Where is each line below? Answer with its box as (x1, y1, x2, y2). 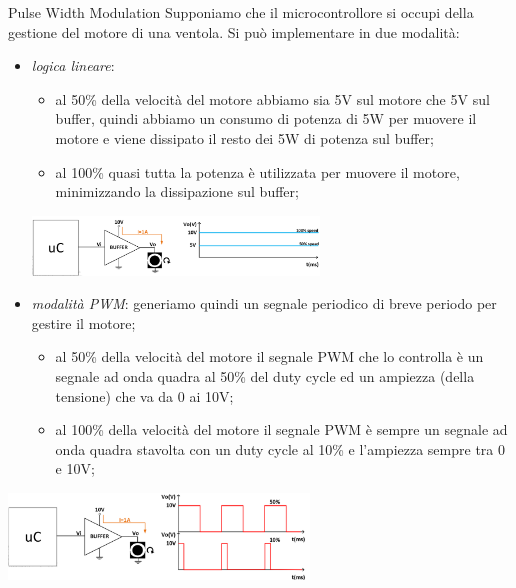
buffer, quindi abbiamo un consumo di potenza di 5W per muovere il (55, 108, 477, 129)
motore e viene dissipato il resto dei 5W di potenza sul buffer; (55, 127, 434, 148)
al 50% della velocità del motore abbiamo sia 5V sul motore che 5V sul (55, 88, 490, 109)
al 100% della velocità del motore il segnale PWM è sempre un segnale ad (55, 419, 508, 440)
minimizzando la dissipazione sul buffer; (55, 181, 299, 202)
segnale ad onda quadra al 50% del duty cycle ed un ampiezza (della (55, 366, 475, 387)
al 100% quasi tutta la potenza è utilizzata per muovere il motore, (55, 161, 460, 182)
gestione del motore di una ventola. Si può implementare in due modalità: (8, 21, 460, 42)
